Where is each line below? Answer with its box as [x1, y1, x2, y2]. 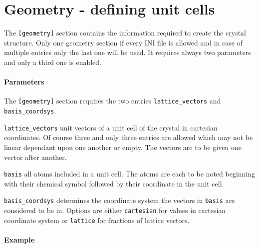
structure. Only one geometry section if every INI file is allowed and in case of [4, 37, 243, 47]
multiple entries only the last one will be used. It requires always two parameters [4, 47, 251, 57]
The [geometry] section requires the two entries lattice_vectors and [4, 95, 221, 106]
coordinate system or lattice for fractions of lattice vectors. [4, 214, 190, 225]
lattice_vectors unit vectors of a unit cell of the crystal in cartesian [4, 122, 218, 132]
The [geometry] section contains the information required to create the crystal [4, 27, 247, 38]
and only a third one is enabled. [4, 56, 101, 67]
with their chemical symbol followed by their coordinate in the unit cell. [4, 178, 224, 188]
